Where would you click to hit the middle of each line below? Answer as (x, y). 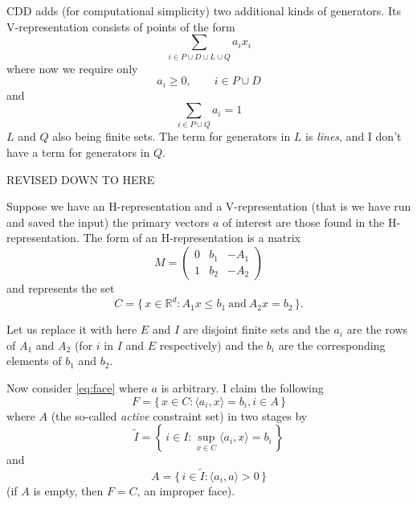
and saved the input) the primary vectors (108, 222)
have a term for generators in (78, 152)
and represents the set (61, 288)
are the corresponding (332, 345)
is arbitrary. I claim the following (242, 387)
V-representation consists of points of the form (121, 26)
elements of (34, 361)
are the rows (377, 329)
